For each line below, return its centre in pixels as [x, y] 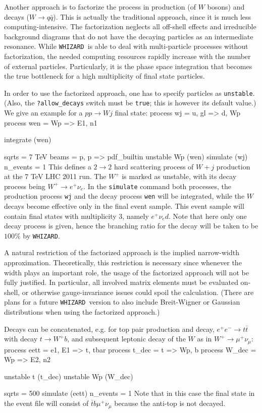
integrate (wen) [28, 139]
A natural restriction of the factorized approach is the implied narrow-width [122, 252]
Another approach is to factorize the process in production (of [100, 7]
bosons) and [226, 7]
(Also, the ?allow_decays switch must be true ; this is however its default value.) [130, 103]
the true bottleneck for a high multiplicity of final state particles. [104, 76]
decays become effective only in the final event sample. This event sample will [124, 206]
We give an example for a [43, 113]
